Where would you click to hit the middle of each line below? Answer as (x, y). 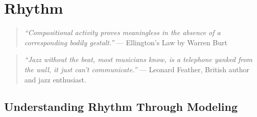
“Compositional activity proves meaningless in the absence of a (122, 32)
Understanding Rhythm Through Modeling (121, 107)
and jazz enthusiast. (55, 79)
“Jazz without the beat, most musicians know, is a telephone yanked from (138, 59)
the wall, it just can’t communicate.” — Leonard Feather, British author (137, 69)
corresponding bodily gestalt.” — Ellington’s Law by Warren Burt (126, 42)
